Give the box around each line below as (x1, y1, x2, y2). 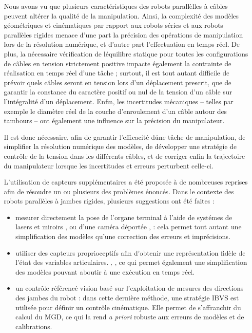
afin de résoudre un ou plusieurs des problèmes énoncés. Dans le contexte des (4, 186, 234, 196)
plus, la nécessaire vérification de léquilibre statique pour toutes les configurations (4, 48, 248, 58)
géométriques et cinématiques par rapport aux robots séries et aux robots (4, 20, 223, 30)
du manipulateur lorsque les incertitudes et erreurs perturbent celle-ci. (4, 160, 213, 170)
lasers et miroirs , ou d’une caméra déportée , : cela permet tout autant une (15, 222, 242, 232)
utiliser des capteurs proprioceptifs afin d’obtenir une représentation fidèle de (15, 247, 246, 258)
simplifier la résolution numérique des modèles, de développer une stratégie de (4, 141, 237, 151)
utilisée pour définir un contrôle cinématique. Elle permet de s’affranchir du (15, 302, 241, 312)
